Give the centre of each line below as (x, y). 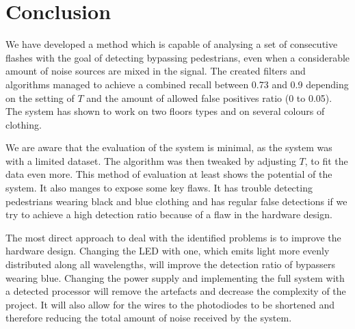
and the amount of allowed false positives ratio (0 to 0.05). (209, 97)
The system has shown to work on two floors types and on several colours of (165, 111)
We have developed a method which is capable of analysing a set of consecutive (172, 44)
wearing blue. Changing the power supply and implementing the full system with (175, 277)
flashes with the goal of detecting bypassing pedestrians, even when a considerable (178, 57)
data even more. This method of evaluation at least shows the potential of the (169, 174)
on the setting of (40, 97)
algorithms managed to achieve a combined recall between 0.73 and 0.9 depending (177, 84)
